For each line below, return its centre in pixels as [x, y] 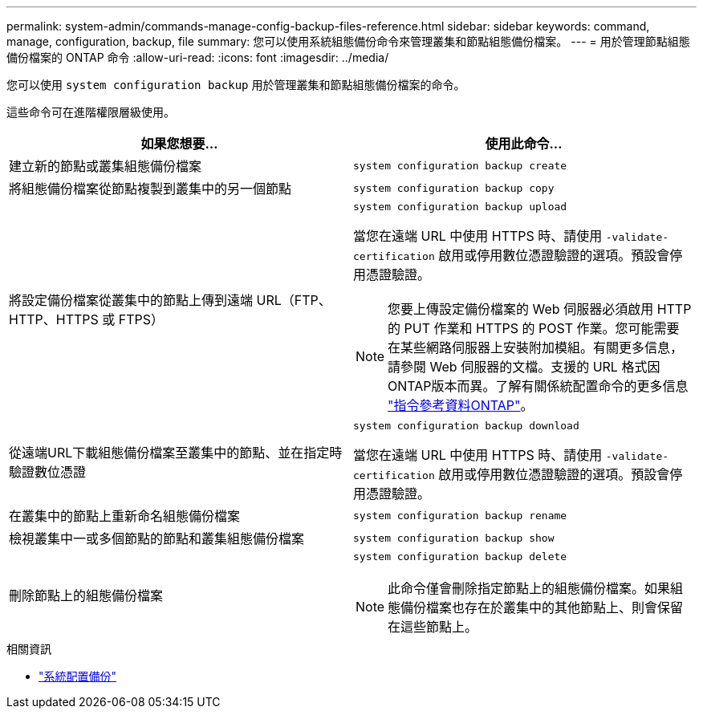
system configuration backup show [454, 538]
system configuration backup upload [460, 207]
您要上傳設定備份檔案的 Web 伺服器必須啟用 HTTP [540, 309]
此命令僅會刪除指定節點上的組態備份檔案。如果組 [536, 588]
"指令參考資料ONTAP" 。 [461, 405]
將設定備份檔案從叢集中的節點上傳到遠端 [131, 300]
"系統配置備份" [78, 676]
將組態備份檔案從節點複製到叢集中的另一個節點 [150, 189]
